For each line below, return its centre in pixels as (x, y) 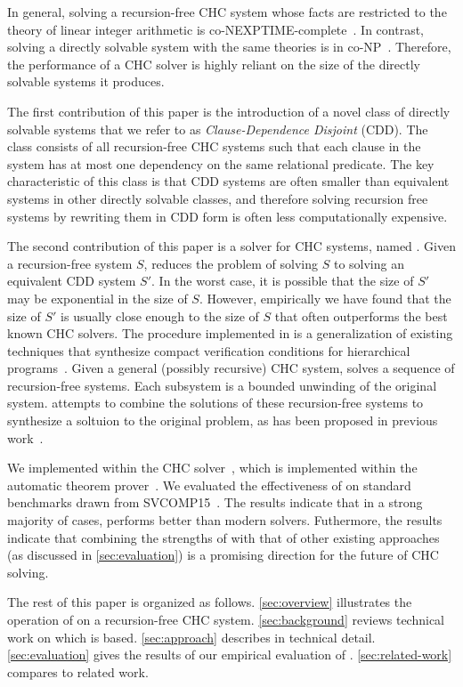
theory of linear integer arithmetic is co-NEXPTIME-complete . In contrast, (215, 29)
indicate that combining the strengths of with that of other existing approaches (223, 537)
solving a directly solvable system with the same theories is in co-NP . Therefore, (229, 47)
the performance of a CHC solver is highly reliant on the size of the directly (214, 64)
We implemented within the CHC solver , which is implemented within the (212, 468)
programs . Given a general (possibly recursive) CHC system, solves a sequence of (231, 368)
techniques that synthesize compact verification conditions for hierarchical (209, 350)
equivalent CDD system (72, 281)
